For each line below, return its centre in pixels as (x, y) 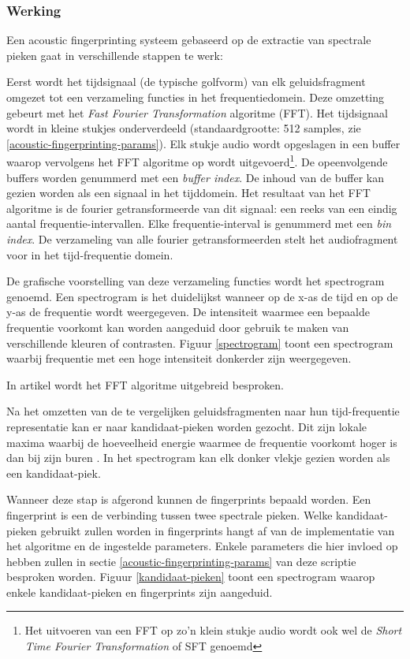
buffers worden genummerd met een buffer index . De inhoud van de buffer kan (195, 177)
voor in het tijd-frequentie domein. (90, 254)
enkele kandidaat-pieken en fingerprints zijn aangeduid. (140, 592)
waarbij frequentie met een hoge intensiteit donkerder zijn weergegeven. (179, 358)
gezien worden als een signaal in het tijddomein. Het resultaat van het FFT (188, 193)
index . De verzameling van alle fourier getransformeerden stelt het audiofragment (202, 239)
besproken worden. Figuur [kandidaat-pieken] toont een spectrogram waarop (191, 577)
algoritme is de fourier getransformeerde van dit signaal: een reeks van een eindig (202, 208)
